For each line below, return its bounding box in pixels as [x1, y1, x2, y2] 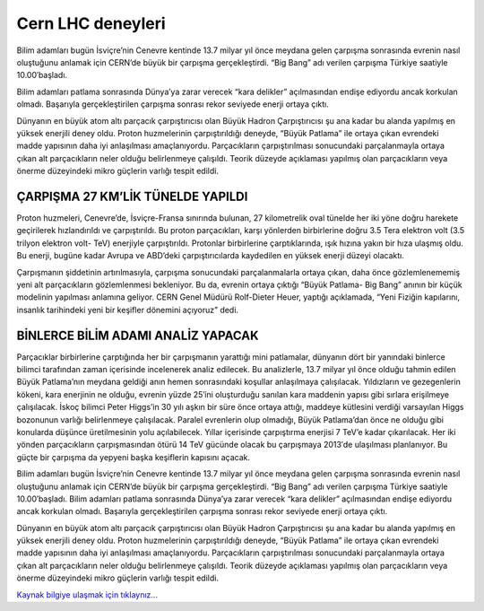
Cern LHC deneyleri [16, 13, 166, 33]
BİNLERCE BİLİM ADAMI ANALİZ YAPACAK [16, 327, 259, 343]
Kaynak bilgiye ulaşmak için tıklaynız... [16, 589, 159, 600]
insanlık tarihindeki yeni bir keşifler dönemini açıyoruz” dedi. [16, 304, 239, 315]
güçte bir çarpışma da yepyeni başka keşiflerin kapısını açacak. [16, 451, 251, 462]
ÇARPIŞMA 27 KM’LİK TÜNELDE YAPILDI [16, 188, 248, 204]
